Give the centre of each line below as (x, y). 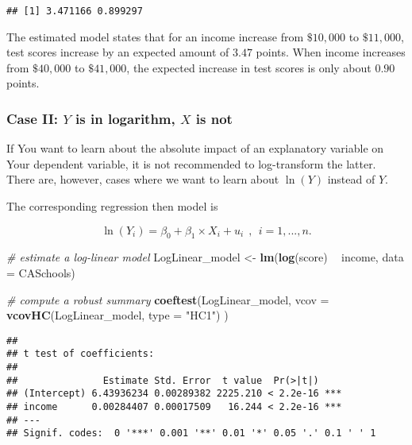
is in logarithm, (125, 118)
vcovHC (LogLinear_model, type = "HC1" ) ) (117, 315)
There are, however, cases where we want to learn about (143, 179)
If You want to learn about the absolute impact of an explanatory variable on (195, 148)
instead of (351, 179)
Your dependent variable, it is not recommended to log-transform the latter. (191, 163)
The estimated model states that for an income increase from (155, 36)
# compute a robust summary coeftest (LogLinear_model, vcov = (168, 299)
